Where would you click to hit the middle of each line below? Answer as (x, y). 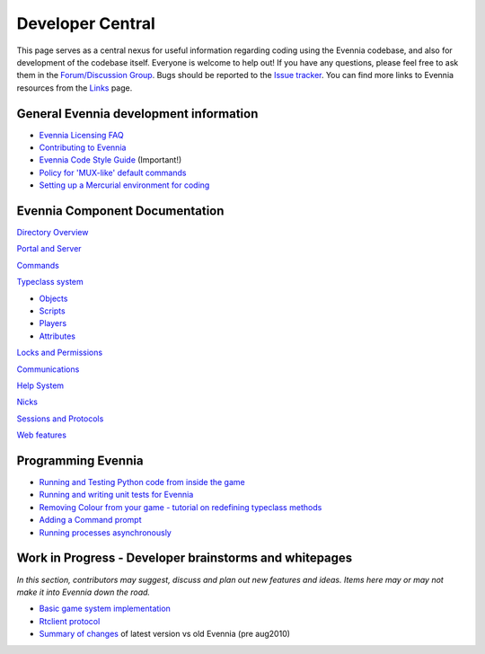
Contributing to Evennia (83, 147)
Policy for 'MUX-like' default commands (113, 172)
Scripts (53, 311)
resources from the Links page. (75, 88)
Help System (40, 385)
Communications (48, 369)
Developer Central (86, 23)
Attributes (57, 336)
